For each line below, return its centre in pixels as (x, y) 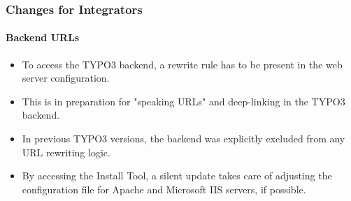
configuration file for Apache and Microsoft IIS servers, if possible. (164, 189)
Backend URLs (43, 37)
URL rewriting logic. (66, 152)
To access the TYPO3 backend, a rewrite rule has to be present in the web (182, 64)
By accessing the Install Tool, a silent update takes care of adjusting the (177, 176)
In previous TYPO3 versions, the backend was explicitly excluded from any (184, 139)
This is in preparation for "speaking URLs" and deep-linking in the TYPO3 (184, 101)
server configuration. (66, 78)
